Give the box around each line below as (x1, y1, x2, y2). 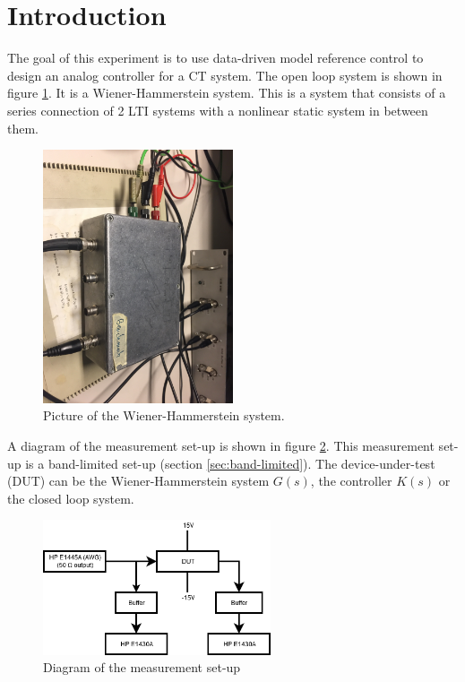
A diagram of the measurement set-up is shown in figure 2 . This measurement (7, 436, 435, 454)
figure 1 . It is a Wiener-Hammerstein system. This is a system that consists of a (7, 83, 446, 102)
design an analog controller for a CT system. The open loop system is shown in (7, 65, 443, 84)
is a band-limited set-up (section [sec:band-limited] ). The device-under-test (25, 453, 435, 472)
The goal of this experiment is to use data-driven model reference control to (7, 48, 424, 67)
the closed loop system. (7, 488, 134, 507)
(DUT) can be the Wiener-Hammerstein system (7, 471, 270, 490)
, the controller (310, 471, 392, 490)
